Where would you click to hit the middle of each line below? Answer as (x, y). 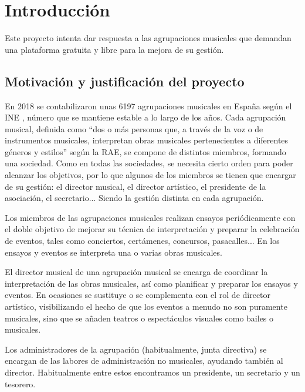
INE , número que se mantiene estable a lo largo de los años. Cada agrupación (145, 117)
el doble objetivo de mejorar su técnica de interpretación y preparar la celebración (152, 229)
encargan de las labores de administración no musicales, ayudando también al (144, 361)
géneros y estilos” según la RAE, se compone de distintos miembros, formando (145, 151)
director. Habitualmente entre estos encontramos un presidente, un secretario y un (152, 372)
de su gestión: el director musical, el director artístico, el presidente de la (135, 186)
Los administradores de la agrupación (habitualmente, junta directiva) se (136, 349)
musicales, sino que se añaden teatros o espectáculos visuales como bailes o (139, 318)
